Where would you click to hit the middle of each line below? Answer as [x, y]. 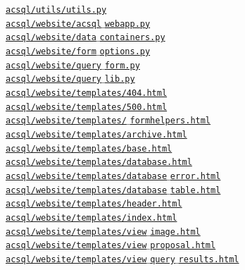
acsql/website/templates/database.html [99, 162]
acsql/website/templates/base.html [89, 148]
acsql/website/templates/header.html [94, 204]
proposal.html [183, 246]
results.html [209, 259]
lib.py [120, 79]
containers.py [132, 38]
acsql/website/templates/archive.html [96, 134]
